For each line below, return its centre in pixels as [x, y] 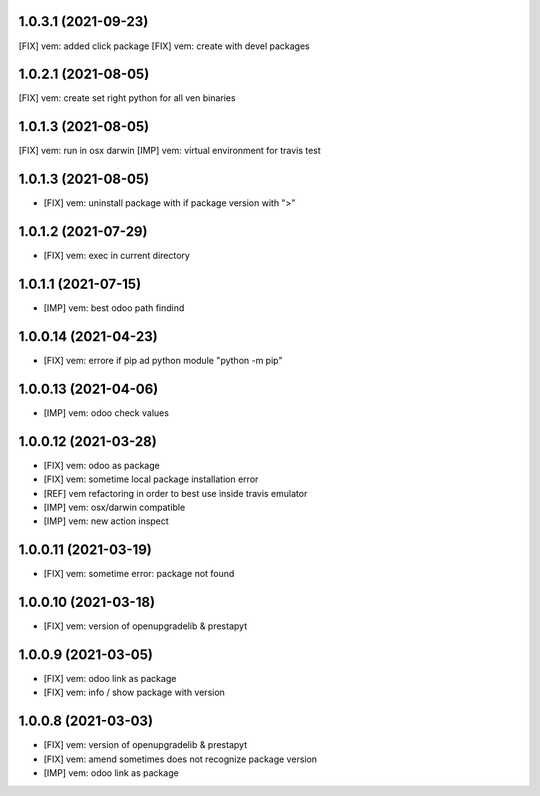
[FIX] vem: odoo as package [101, 465]
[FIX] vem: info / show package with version [134, 692]
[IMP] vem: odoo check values [106, 412]
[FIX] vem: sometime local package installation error [151, 479]
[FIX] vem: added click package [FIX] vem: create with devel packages [164, 46]
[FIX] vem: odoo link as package [110, 679]
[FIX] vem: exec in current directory [116, 256]
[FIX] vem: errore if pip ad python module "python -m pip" [163, 360]
